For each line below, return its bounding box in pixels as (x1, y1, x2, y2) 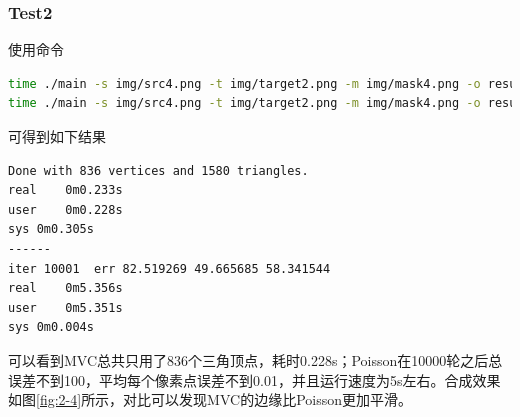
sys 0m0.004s (8, 320, 94, 335)
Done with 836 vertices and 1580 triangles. (8, 163, 309, 178)
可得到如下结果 (8, 126, 106, 146)
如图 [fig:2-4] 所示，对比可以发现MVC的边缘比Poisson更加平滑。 (8, 389, 413, 410)
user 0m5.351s (8, 300, 123, 315)
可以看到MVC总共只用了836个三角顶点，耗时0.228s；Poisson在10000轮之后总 (8, 349, 503, 370)
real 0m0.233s (8, 183, 123, 198)
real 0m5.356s (8, 281, 123, 296)
